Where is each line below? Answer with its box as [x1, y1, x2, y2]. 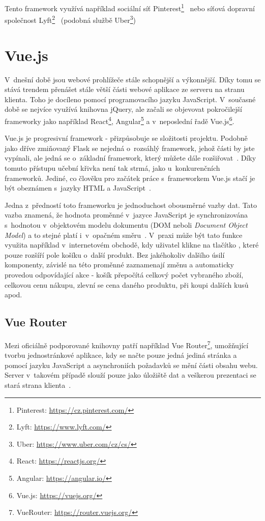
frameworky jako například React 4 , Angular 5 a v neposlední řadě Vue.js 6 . [5, 114, 234, 126]
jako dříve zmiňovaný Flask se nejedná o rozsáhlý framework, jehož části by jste [5, 142, 255, 153]
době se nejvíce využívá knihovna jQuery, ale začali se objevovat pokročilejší [5, 104, 242, 114]
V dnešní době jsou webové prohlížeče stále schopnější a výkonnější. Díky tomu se [5, 74, 261, 84]
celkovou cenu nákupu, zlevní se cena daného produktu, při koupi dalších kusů [5, 279, 249, 290]
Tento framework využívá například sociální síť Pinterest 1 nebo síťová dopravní [5, 2, 255, 13]
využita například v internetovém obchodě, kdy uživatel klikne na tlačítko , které [5, 239, 259, 250]
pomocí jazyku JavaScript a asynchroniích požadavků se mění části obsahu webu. [5, 359, 258, 370]
